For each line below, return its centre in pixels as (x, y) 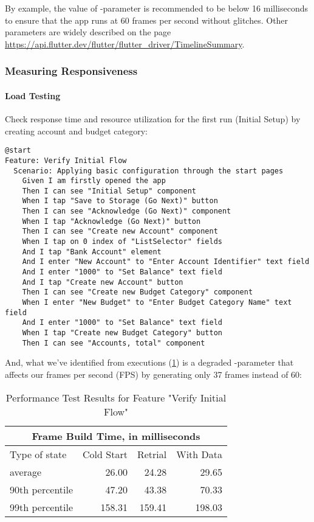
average (26, 472)
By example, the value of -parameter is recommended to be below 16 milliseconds (157, 8)
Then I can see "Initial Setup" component (109, 191)
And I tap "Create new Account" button (103, 282)
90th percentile (42, 489)
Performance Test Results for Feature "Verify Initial (116, 397)
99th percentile (42, 507)
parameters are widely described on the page (88, 32)
